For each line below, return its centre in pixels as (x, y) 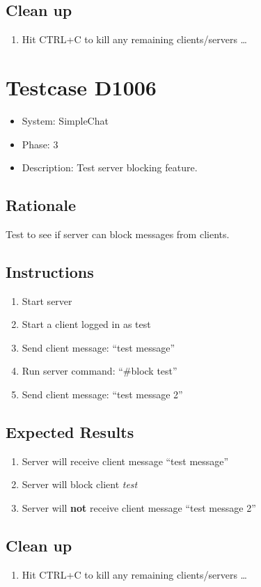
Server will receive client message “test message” (125, 461)
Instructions (50, 271)
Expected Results (70, 432)
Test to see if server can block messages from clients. (118, 234)
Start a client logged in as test (86, 324)
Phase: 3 (40, 144)
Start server (47, 300)
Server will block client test (80, 484)
